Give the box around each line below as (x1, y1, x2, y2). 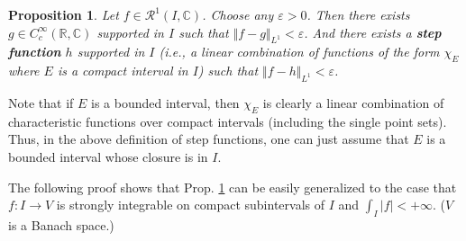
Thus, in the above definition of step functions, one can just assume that (8, 129, 409, 148)
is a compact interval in (57, 61, 188, 80)
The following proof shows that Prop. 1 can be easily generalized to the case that (8, 177, 457, 196)
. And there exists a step (304, 22, 442, 41)
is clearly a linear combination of (262, 93, 444, 112)
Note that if (8, 93, 74, 112)
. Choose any (202, 5, 274, 23)
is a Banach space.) (8, 215, 114, 234)
